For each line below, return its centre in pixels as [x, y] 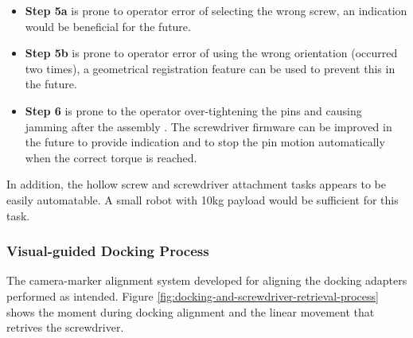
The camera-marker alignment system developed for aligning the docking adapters [207, 280]
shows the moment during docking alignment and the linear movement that [191, 311]
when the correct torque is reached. [111, 157]
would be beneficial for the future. [108, 26]
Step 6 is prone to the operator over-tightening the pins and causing [193, 110]
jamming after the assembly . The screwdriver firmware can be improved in [208, 126]
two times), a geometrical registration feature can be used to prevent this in [210, 68]
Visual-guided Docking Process [108, 251]
